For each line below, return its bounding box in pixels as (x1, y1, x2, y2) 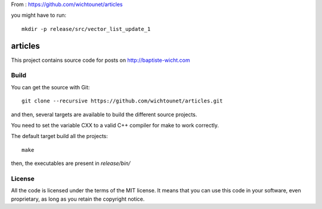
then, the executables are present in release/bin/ (11, 160, 131, 167)
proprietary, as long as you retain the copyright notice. (11, 195, 145, 202)
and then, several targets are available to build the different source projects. (11, 111, 197, 118)
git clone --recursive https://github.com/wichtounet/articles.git (21, 98, 223, 104)
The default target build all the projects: (11, 133, 109, 140)
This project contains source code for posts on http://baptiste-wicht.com (11, 57, 190, 64)
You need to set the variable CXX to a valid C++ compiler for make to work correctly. (11, 122, 219, 129)
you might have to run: (11, 12, 67, 19)
